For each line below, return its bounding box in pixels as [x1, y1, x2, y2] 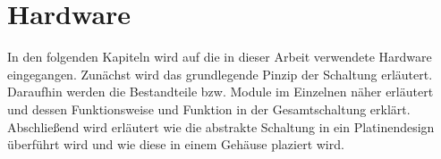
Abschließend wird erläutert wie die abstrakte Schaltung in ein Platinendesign [7, 117, 435, 136]
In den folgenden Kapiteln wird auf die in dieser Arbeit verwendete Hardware [7, 47, 432, 66]
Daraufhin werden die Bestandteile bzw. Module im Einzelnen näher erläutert [7, 82, 434, 101]
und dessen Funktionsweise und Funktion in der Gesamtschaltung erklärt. [7, 99, 411, 118]
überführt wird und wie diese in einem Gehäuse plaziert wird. [7, 135, 344, 154]
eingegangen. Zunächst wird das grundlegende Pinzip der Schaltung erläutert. [7, 64, 433, 83]
